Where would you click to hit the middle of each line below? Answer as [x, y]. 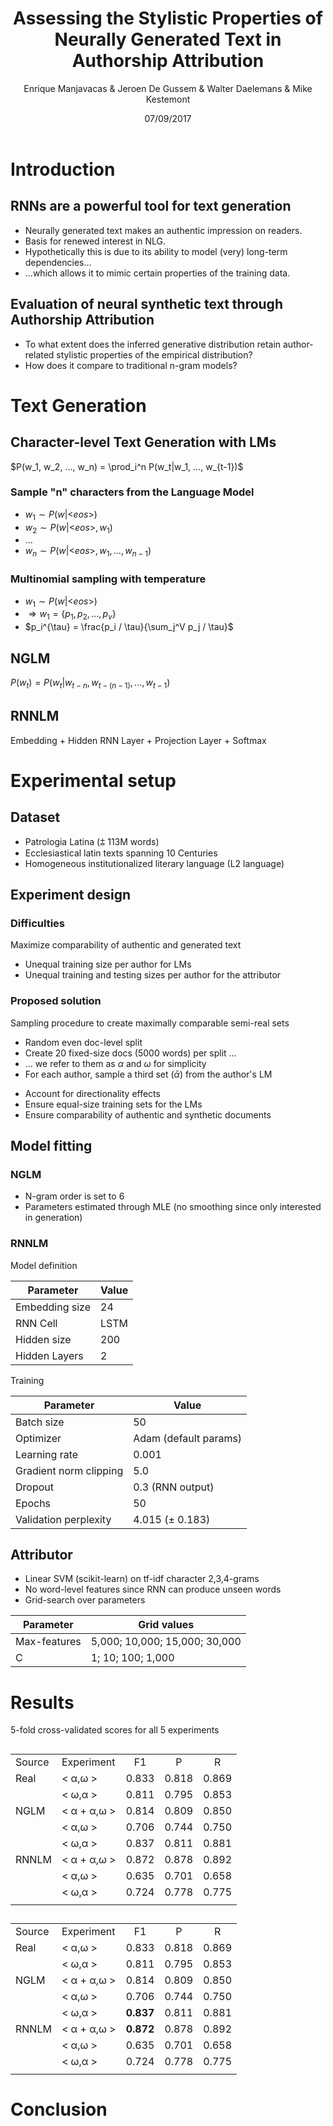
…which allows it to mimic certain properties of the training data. [157, 273]
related [39, 354]
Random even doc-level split [83, 1042]
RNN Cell [36, 1323]
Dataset [35, 817]
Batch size [40, 1422]
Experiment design [70, 894]
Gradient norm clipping [69, 1470]
